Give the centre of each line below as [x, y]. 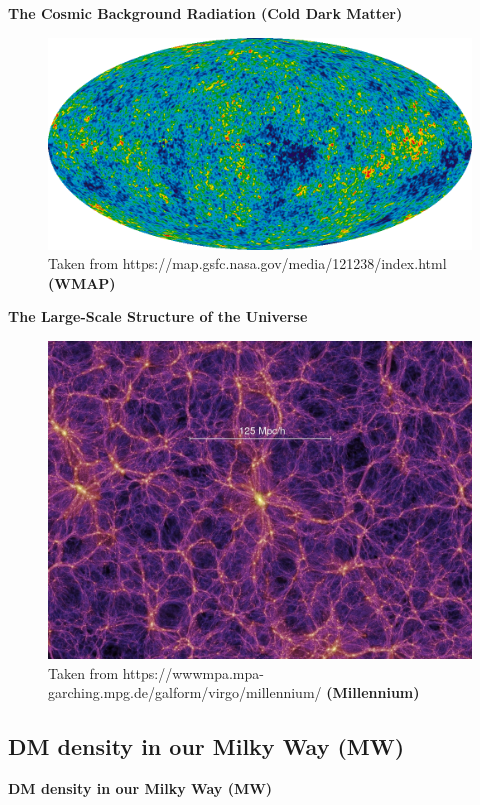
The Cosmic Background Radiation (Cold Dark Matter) [205, 13]
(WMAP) [82, 282]
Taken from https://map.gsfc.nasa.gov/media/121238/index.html [247, 263]
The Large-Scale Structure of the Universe [158, 316]
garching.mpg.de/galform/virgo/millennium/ [185, 692]
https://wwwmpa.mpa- [193, 672]
